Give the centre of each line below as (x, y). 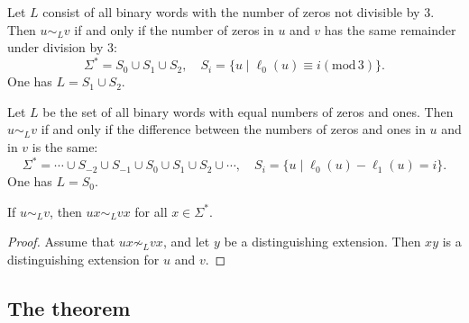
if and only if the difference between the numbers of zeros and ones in (233, 129)
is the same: (65, 147)
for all (151, 211)
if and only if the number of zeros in (174, 29)
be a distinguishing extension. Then (322, 242)
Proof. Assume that (61, 242)
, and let (186, 242)
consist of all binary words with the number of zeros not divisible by (231, 12)
